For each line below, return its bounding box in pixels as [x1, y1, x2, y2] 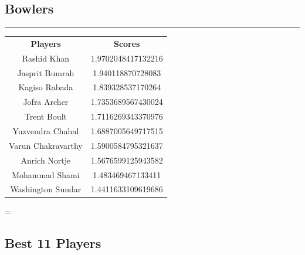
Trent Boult [24, 110, 67, 123]
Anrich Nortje [21, 154, 71, 166]
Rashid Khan [22, 52, 70, 64]
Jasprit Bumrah [17, 66, 74, 79]
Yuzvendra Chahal [12, 125, 79, 137]
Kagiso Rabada [18, 81, 73, 93]
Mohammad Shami [12, 168, 80, 181]
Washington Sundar [10, 183, 82, 195]
